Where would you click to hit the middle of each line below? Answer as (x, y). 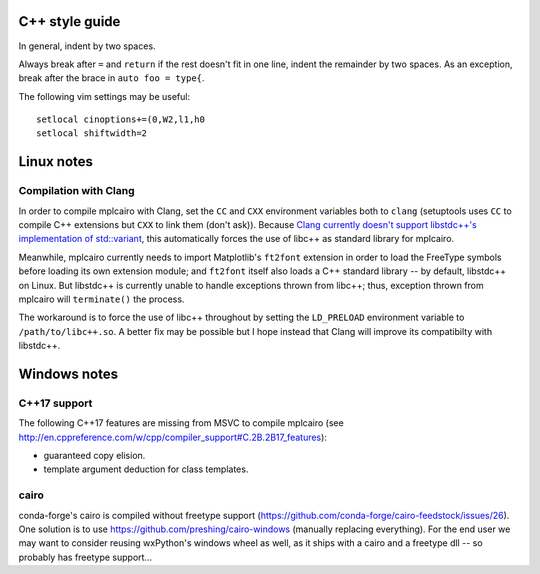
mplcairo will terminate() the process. (101, 299)
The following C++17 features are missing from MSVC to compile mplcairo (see (181, 423)
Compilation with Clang (76, 191)
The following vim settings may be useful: (104, 96)
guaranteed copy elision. (94, 456)
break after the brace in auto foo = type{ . (111, 78)
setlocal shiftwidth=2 (92, 133)
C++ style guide (69, 21)
